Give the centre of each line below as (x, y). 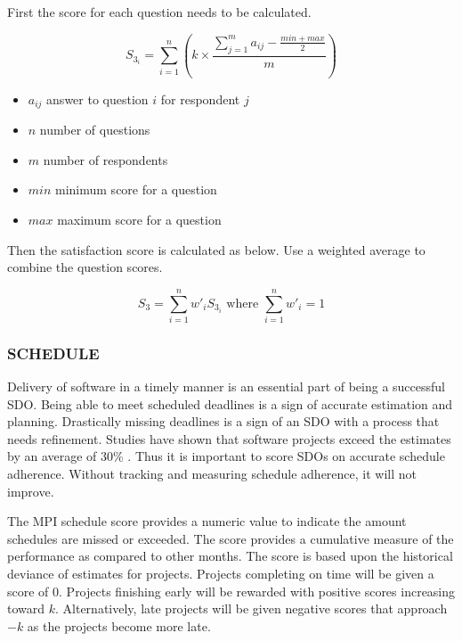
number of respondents (105, 159)
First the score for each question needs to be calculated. (159, 12)
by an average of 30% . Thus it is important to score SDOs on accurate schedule (226, 456)
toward (26, 608)
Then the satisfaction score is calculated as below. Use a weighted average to (216, 249)
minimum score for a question (136, 189)
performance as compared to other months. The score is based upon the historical (230, 556)
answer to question (97, 99)
